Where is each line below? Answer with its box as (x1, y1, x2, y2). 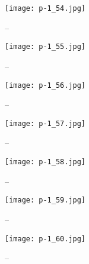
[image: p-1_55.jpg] (5, 42, 86, 51)
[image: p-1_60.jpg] (5, 234, 86, 243)
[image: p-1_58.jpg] (5, 158, 86, 166)
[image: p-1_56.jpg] (5, 81, 86, 90)
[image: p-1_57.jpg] (5, 119, 86, 128)
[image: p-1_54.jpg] (5, 4, 86, 13)
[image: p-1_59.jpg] (5, 196, 86, 205)
